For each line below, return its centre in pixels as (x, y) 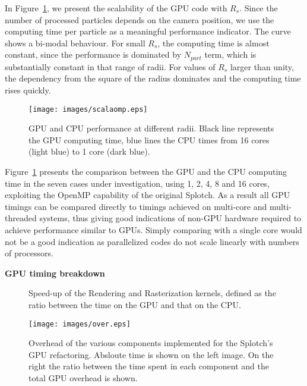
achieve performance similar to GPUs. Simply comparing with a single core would (153, 230)
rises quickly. (28, 90)
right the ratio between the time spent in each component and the (149, 366)
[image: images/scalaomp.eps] (88, 109)
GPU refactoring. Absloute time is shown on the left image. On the (151, 354)
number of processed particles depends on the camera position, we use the (140, 19)
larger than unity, (262, 66)
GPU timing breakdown (55, 273)
